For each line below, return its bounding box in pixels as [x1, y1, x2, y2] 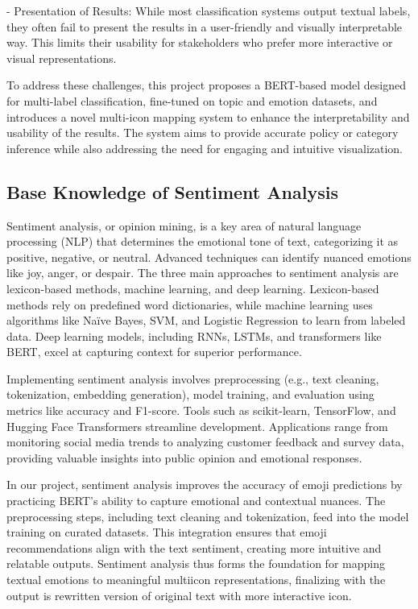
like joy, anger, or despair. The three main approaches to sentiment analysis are [6, 264, 399, 281]
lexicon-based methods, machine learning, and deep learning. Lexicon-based [6, 280, 379, 296]
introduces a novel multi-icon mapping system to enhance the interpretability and [6, 108, 410, 125]
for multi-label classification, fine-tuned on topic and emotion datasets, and [6, 92, 378, 109]
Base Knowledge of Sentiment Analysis [6, 179, 338, 204]
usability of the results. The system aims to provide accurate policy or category [6, 124, 399, 141]
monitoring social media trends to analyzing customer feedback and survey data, [6, 433, 404, 450]
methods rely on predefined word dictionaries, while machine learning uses [6, 296, 373, 313]
